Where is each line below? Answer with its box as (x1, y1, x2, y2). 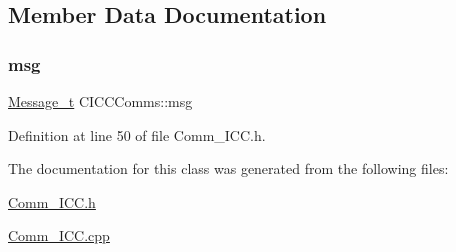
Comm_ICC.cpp (8, 225, 110, 246)
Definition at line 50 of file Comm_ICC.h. (8, 124, 266, 145)
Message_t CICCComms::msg (8, 91, 193, 111)
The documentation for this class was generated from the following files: (8, 158, 449, 179)
